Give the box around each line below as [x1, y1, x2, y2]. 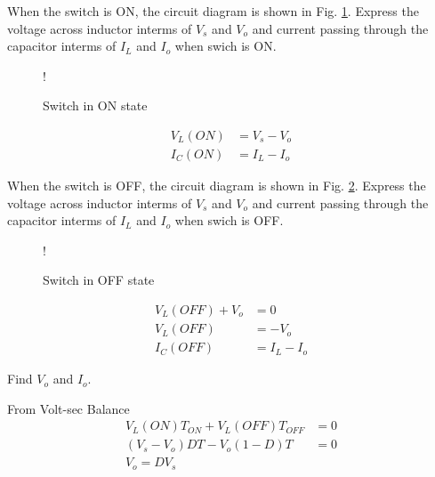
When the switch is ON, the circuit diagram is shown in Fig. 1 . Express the [7, 2, 419, 20]
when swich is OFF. [174, 211, 284, 230]
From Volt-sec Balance [7, 399, 130, 417]
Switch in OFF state [43, 271, 155, 289]
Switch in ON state [43, 96, 148, 115]
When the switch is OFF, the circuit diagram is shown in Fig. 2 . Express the [7, 176, 426, 195]
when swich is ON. [174, 36, 277, 55]
